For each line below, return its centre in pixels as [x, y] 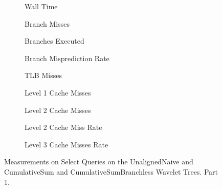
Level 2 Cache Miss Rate [63, 127]
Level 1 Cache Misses [58, 92]
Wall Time [41, 6]
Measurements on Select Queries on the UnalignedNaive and [99, 162]
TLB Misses [43, 75]
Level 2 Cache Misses [58, 110]
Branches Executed [54, 41]
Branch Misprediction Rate [67, 58]
